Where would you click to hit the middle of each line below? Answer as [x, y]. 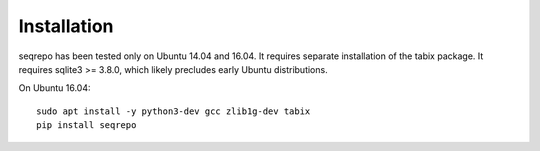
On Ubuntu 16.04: [54, 88]
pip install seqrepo [86, 125]
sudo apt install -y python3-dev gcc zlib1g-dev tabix [173, 111]
